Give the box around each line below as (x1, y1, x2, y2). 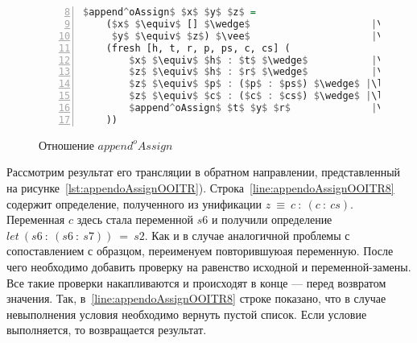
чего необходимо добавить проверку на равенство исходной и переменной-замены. (6, 258, 411, 275)
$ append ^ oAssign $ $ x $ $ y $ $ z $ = (83, 6, 256, 18)
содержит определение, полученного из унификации (6, 195, 262, 212)
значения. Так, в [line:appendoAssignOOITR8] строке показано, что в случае (6, 290, 386, 307)
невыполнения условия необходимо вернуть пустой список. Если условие (6, 305, 367, 322)
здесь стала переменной (76, 211, 194, 228)
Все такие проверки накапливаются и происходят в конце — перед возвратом (6, 274, 386, 291)
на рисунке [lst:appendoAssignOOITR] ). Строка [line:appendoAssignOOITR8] (6, 179, 394, 196)
